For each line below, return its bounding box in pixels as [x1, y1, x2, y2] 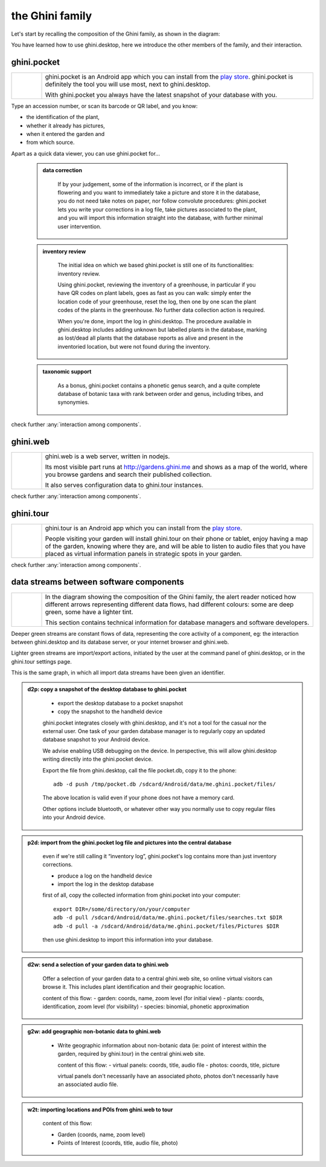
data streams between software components [11, 577, 184, 587]
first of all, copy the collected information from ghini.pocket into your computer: [42, 891, 241, 899]
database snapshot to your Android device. [42, 736, 150, 743]
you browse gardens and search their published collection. [45, 470, 213, 479]
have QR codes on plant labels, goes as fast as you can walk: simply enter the [57, 289, 252, 297]
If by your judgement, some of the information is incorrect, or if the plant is [57, 180, 243, 187]
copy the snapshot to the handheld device [57, 708, 163, 716]
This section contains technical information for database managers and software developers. [45, 618, 310, 627]
